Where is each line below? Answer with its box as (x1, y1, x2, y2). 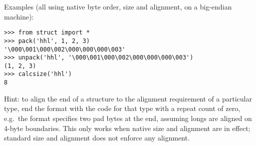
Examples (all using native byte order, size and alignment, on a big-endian (4, 1, 232, 11)
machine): (4, 11, 34, 21)
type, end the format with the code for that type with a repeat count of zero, (4, 103, 241, 113)
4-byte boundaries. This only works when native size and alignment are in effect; (4, 122, 251, 133)
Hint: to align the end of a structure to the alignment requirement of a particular (4, 93, 252, 103)
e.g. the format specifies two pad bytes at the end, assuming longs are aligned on (4, 112, 252, 123)
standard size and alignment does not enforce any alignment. (4, 132, 190, 143)
